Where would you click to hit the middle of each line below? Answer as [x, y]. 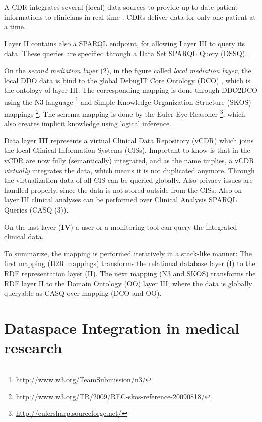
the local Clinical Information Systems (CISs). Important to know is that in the [127, 150]
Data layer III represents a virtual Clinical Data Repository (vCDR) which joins [129, 140]
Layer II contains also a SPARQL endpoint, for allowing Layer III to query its [125, 43]
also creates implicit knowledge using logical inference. [88, 123]
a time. [15, 27]
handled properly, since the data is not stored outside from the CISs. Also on [123, 190]
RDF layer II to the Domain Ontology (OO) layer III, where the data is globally [128, 283]
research [33, 348]
